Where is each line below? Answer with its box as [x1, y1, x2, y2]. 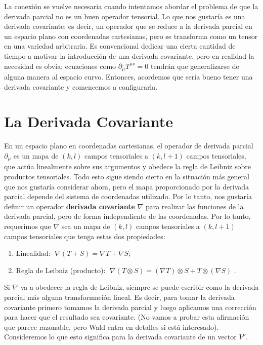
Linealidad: [16, 248, 51, 258]
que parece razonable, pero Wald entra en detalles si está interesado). [4, 321, 219, 332]
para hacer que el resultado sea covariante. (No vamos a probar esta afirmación [4, 312, 249, 322]
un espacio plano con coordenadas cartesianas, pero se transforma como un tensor [4, 30, 258, 41]
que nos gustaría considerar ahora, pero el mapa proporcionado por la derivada [4, 181, 249, 191]
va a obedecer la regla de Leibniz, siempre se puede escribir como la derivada [20, 282, 259, 292]
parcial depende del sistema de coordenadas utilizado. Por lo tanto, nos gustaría [4, 191, 252, 202]
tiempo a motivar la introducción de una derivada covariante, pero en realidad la [4, 50, 254, 61]
